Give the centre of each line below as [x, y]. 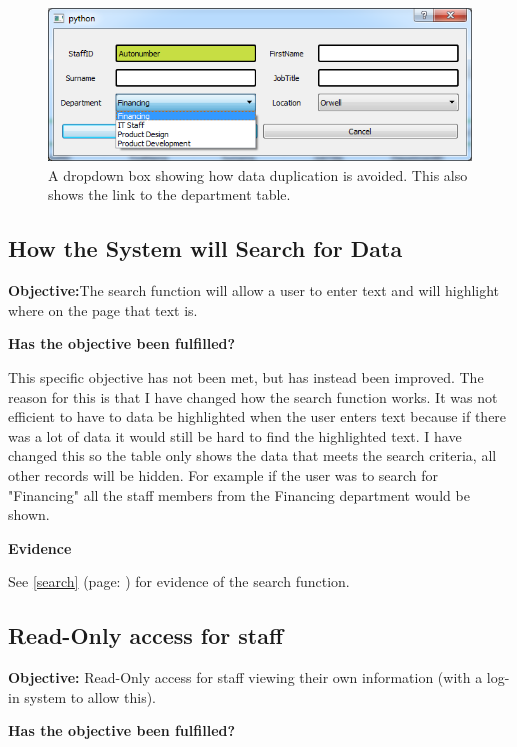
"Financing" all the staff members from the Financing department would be [239, 494]
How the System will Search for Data [205, 248]
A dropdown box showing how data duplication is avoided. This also [258, 174]
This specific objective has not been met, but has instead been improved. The [246, 377]
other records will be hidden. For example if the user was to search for [223, 475]
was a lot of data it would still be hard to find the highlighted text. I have [235, 435]
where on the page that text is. [103, 309]
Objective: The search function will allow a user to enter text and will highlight [254, 290]
